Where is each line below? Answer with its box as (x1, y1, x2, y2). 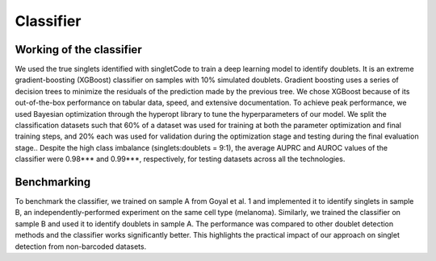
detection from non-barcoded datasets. (15, 242, 147, 251)
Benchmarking (15, 176, 91, 188)
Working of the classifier (15, 43, 142, 56)
